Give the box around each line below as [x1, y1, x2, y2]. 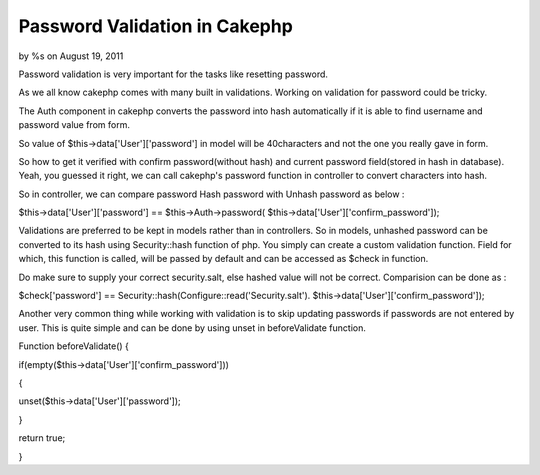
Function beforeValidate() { [18, 340, 130, 352]
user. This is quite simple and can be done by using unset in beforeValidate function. [18, 321, 367, 334]
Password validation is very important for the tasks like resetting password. [18, 68, 329, 80]
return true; [18, 432, 66, 444]
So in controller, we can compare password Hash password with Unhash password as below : [18, 188, 405, 200]
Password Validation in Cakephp [18, 15, 294, 37]
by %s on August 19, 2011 [18, 50, 124, 62]
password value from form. [18, 119, 130, 131]
